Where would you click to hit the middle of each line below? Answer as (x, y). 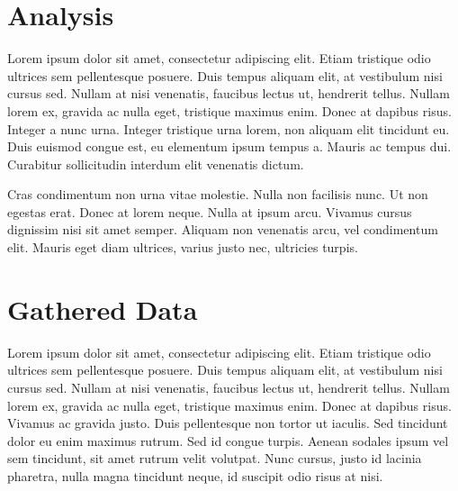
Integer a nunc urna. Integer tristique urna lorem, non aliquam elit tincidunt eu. (229, 128)
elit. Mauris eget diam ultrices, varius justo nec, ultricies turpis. (183, 247)
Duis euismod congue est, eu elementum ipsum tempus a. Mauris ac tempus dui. (229, 146)
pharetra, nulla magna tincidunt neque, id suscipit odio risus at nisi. (195, 475)
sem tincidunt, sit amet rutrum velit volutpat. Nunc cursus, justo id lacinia (215, 458)
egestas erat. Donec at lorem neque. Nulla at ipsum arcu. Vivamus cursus (210, 211)
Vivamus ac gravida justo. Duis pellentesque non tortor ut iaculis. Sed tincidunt (228, 423)
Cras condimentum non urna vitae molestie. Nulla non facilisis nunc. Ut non (218, 194)
